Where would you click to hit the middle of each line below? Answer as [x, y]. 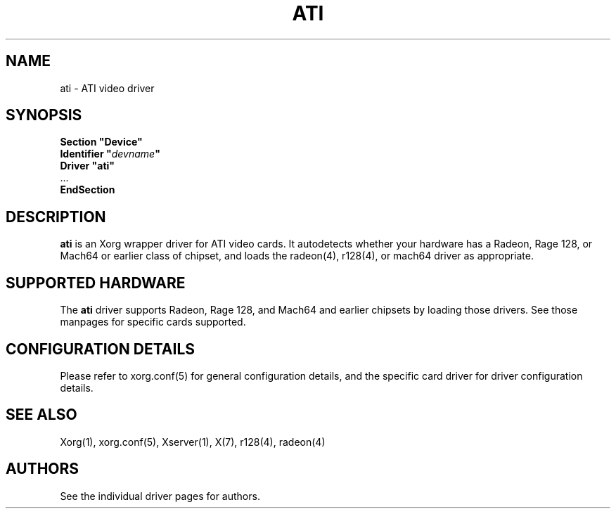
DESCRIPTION [56, 217]
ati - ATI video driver [107, 88]
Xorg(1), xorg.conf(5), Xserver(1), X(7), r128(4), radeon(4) [193, 442]
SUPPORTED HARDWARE [96, 283]
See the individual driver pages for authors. [160, 496]
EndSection [88, 190]
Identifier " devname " [110, 154]
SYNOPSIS [44, 115]
